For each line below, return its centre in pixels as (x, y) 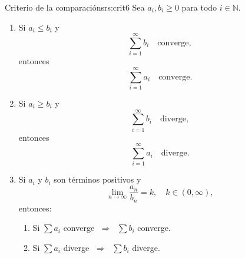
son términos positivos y (97, 179)
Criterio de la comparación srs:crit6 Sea (75, 7)
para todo (199, 7)
